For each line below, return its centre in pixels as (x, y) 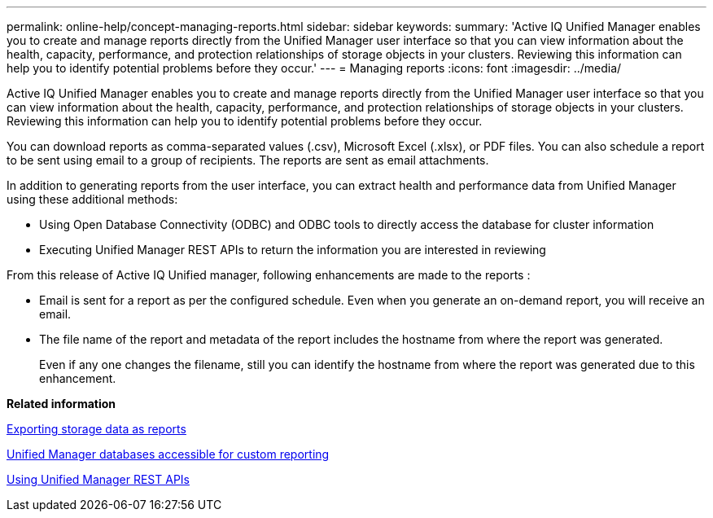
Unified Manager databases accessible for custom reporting (168, 454)
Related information (61, 404)
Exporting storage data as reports (96, 429)
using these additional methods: (92, 199)
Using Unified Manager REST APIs (98, 479)
